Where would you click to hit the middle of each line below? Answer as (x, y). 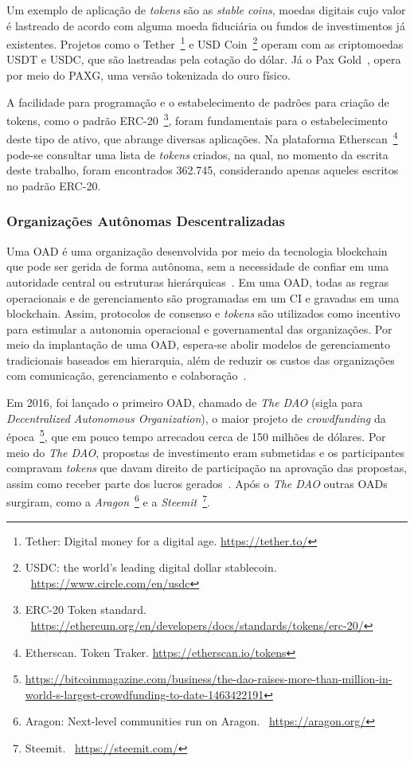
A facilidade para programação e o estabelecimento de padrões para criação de (198, 102)
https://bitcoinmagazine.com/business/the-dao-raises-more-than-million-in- (209, 679)
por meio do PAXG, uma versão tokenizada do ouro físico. (148, 75)
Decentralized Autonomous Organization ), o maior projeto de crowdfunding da (196, 418)
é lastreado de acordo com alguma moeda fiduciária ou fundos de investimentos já (206, 25)
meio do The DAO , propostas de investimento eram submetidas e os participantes (206, 452)
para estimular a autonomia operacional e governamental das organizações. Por (199, 328)
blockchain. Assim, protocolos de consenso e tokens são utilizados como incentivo (203, 313)
